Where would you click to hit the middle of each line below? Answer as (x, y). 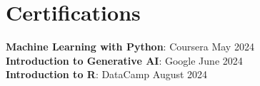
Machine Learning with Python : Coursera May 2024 (130, 47)
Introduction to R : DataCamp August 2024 (107, 74)
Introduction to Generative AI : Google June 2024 (124, 60)
